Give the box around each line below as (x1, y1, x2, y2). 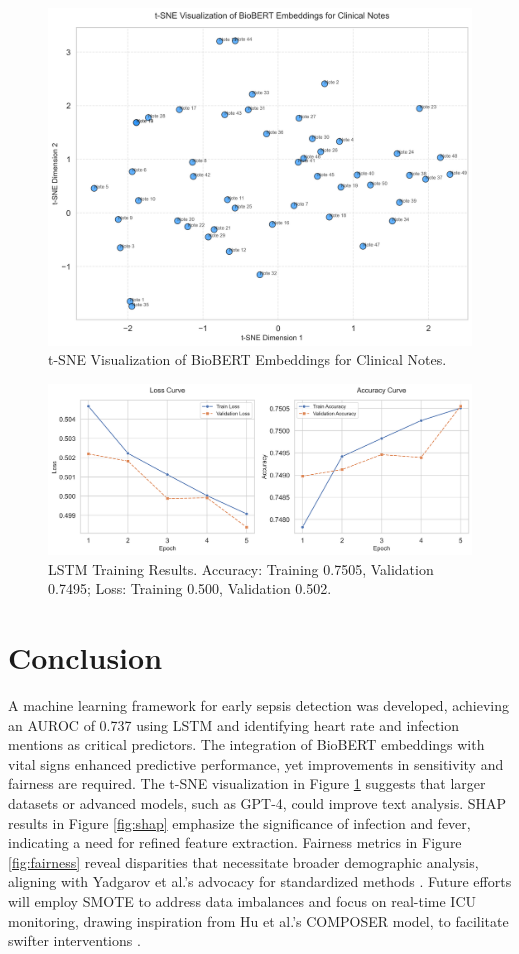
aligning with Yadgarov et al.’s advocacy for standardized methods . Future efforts (8, 871, 512, 892)
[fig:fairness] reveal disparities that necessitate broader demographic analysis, (8, 851, 479, 872)
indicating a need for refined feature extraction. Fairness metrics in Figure (8, 832, 462, 853)
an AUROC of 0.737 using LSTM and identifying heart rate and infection (8, 714, 459, 735)
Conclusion (8, 637, 163, 678)
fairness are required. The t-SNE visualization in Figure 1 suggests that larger (8, 773, 486, 794)
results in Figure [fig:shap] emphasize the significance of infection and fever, (8, 812, 471, 833)
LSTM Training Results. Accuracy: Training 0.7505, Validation (48, 558, 434, 579)
